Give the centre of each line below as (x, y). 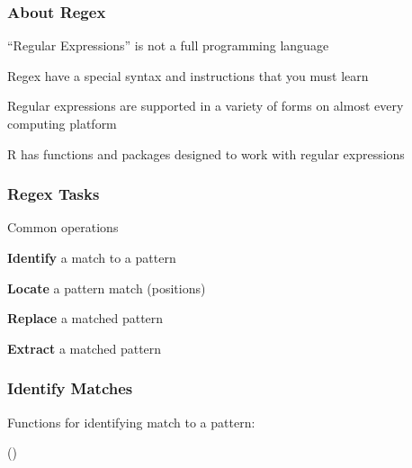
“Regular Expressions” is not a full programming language (168, 45)
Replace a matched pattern (85, 318)
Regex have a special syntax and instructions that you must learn (188, 75)
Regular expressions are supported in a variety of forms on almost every (206, 106)
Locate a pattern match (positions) (107, 288)
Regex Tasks (54, 194)
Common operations (63, 227)
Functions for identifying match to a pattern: (131, 422)
